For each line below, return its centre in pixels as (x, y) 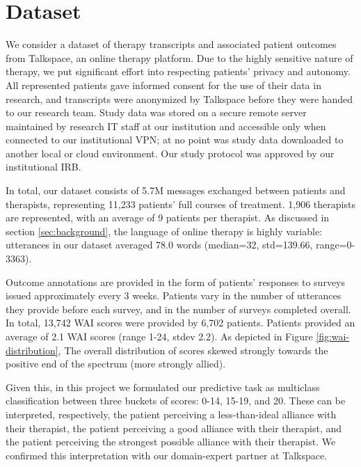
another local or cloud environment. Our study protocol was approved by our (170, 153)
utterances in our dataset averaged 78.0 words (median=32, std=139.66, (159, 245)
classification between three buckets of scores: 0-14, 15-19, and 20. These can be (176, 401)
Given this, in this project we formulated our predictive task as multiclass (163, 387)
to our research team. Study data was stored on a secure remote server (156, 112)
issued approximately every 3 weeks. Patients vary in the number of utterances (174, 295)
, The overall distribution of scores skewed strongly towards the (193, 350)
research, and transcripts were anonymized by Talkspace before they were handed (179, 98)
